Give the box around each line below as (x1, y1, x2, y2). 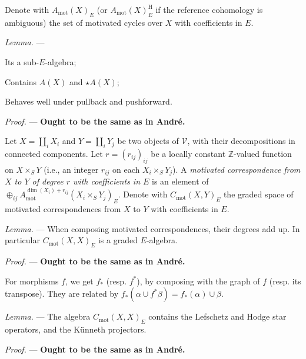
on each (112, 163, 140, 175)
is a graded (98, 234, 138, 246)
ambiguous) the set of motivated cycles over (5, 16, 163, 28)
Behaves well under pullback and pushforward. (5, 95, 172, 108)
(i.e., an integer (44, 163, 99, 175)
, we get (65, 274, 94, 287)
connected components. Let (5, 147, 103, 160)
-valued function (234, 147, 292, 160)
